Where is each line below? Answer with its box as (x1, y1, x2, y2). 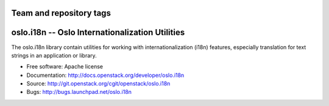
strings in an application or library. (11, 51, 97, 59)
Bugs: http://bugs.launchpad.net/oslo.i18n (26, 88, 132, 96)
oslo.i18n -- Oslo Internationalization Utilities (11, 27, 185, 38)
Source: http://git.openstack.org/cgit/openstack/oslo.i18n (26, 80, 171, 87)
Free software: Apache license (26, 63, 104, 70)
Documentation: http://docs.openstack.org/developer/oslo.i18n (26, 71, 185, 79)
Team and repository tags (11, 8, 111, 18)
